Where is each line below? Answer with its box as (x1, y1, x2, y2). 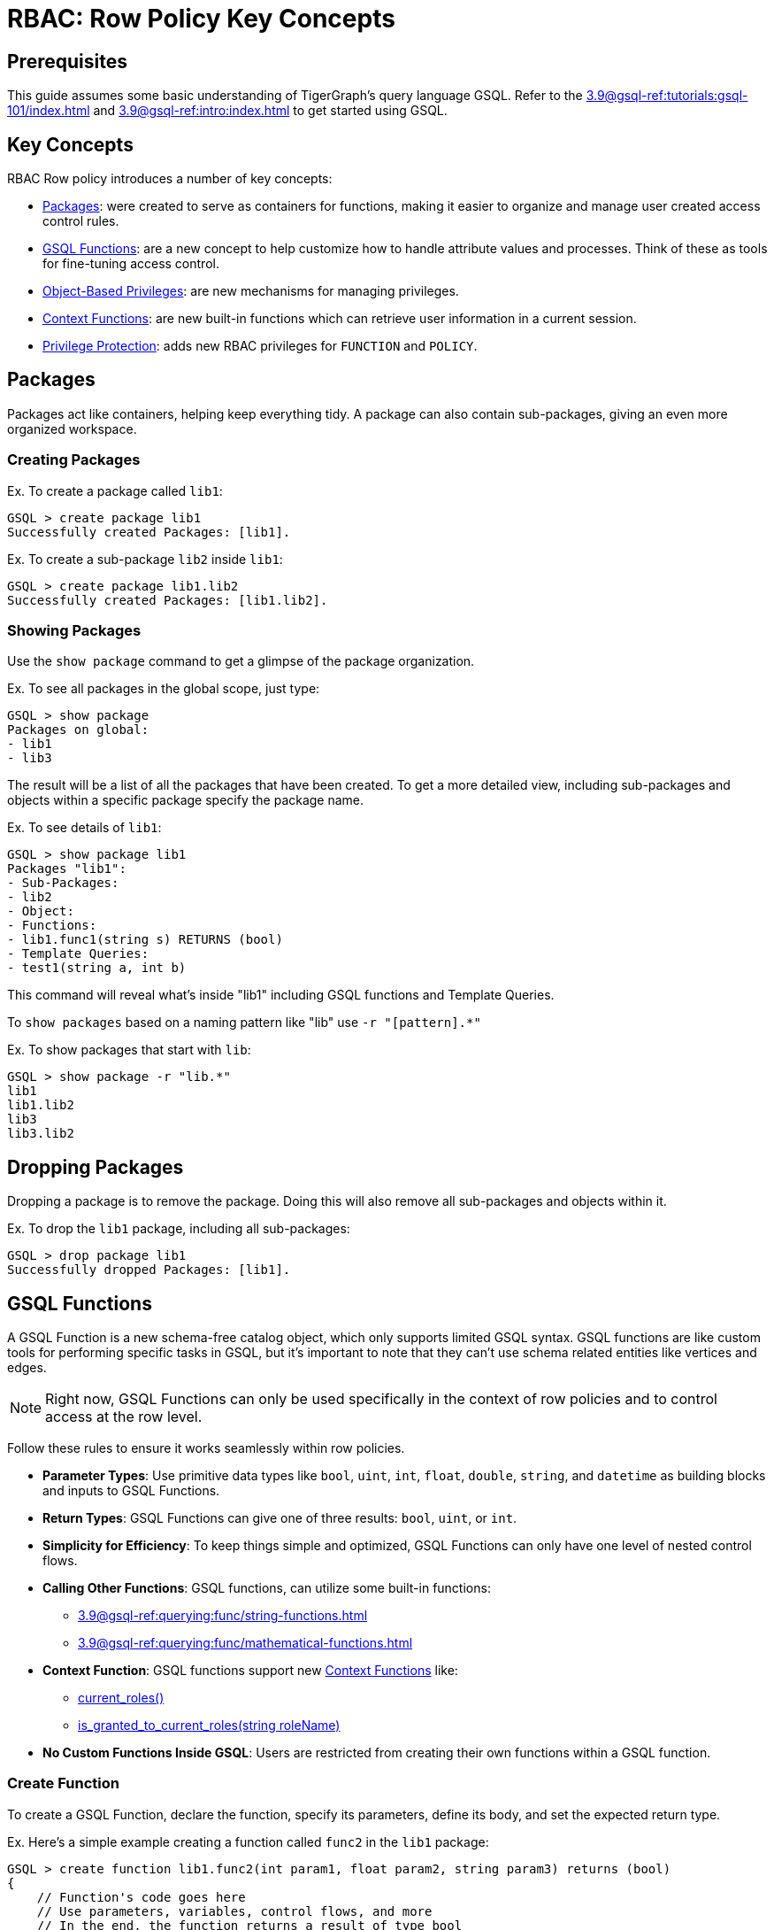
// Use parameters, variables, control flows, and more (36, 1903, 433, 1918)
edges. (7, 1360, 47, 1376)
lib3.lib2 (7, 1126, 74, 1141)
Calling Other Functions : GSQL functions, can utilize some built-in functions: (42, 1580, 491, 1596)
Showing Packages (7, 621, 142, 639)
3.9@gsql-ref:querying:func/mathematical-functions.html (78, 1635, 413, 1651)
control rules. (42, 213, 119, 229)
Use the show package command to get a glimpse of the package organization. (7, 653, 475, 669)
